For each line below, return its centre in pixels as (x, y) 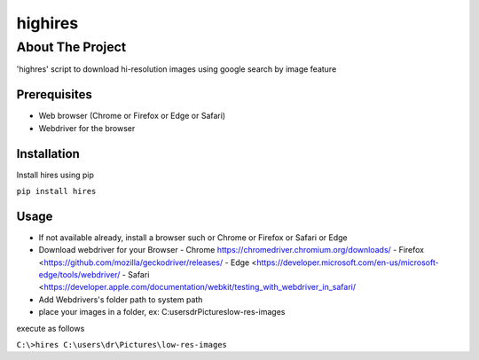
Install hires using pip (55, 175)
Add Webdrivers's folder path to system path (121, 299)
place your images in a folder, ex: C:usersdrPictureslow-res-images (162, 312)
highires (47, 23)
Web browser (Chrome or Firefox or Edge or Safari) (132, 116)
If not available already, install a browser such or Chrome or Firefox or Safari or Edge (193, 237)
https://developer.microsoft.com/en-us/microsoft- (347, 262)
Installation (48, 154)
